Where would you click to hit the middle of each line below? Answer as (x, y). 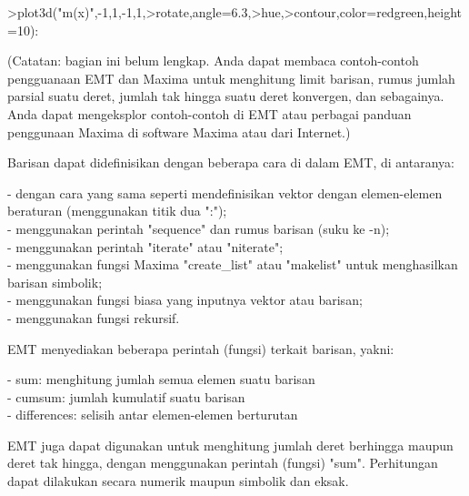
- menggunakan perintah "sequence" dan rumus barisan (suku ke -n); (199, 228)
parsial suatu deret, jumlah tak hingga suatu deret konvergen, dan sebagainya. (226, 96)
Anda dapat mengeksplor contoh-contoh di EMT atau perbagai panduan (210, 113)
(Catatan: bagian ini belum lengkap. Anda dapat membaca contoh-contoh (213, 61)
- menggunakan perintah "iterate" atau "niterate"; (145, 246)
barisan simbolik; (55, 282)
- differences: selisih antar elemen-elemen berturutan (153, 415)
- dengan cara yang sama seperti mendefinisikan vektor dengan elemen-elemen (225, 192)
